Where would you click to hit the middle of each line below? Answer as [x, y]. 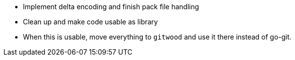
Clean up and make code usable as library [90, 22]
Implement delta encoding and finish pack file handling [111, 7]
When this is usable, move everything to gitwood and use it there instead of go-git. [157, 37]
